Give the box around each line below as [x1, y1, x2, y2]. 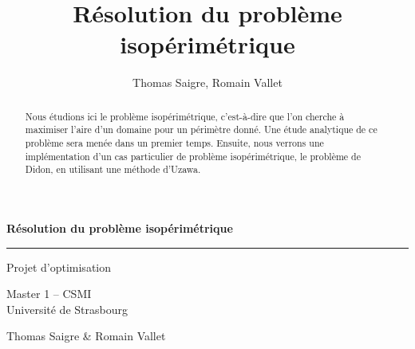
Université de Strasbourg [6, 300, 128, 317]
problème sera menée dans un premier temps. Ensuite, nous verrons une [25, 136, 324, 150]
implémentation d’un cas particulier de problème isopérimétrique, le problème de [25, 149, 361, 163]
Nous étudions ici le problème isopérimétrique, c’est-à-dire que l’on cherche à [25, 109, 345, 123]
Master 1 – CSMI [6, 285, 92, 302]
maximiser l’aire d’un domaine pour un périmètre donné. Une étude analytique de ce [25, 123, 377, 136]
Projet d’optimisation [6, 258, 112, 275]
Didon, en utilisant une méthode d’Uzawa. [25, 163, 201, 176]
